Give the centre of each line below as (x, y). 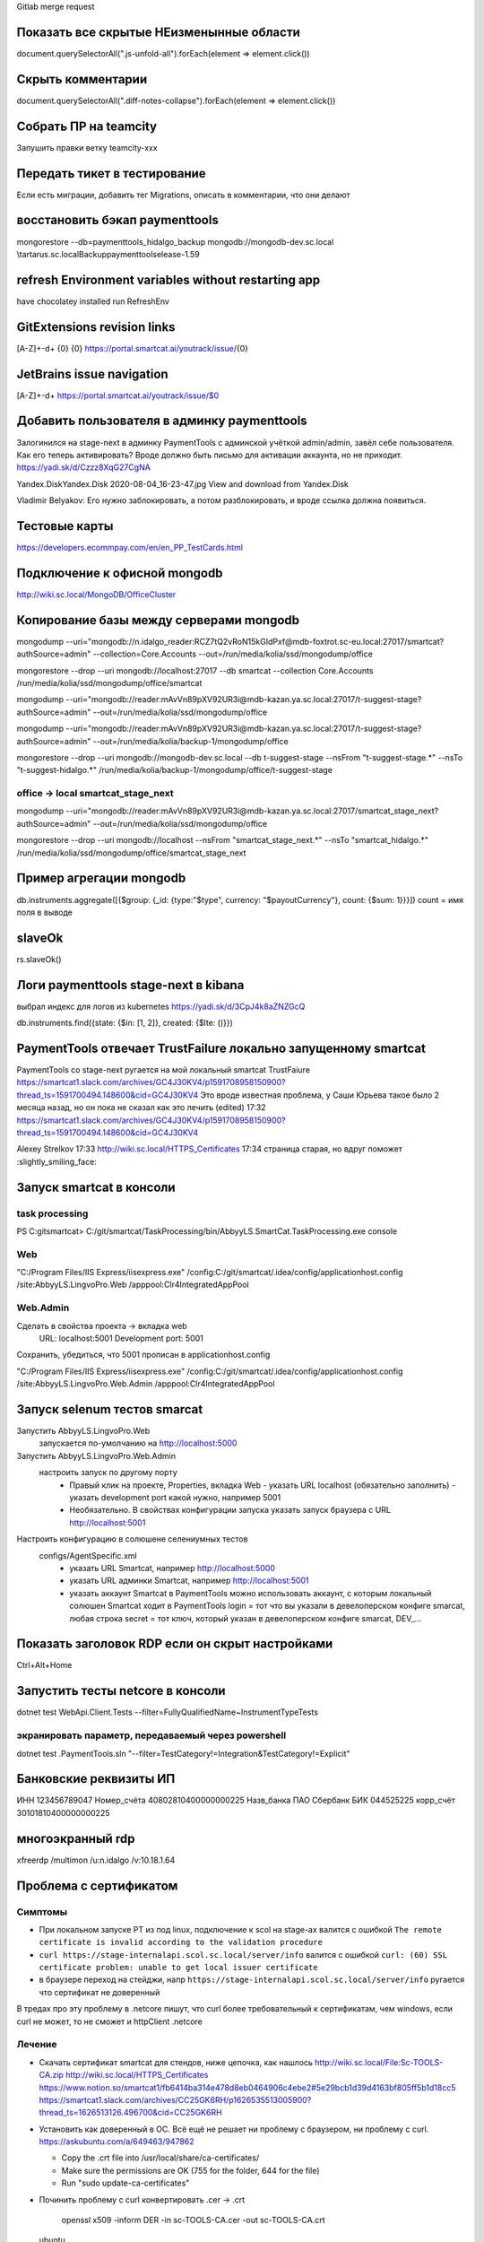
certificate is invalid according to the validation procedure (181, 1942)
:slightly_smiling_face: (57, 1161)
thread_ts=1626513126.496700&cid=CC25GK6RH (131, 2113)
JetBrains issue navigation (93, 374)
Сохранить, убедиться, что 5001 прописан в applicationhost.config (143, 1355)
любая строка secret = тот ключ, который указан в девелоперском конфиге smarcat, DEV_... (246, 1618)
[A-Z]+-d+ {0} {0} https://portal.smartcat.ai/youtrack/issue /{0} (132, 348)
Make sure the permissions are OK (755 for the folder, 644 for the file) (190, 2170)
